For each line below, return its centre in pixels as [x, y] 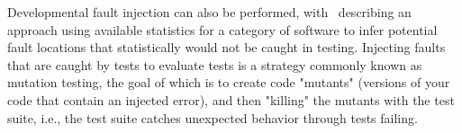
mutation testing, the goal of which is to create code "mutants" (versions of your [229, 82]
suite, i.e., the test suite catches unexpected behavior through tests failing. [213, 117]
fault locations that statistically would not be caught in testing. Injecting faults [226, 47]
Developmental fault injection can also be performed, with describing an [209, 12]
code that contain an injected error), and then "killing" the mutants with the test [231, 99]
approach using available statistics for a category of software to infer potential [222, 29]
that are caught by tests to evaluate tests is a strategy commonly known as [215, 64]
